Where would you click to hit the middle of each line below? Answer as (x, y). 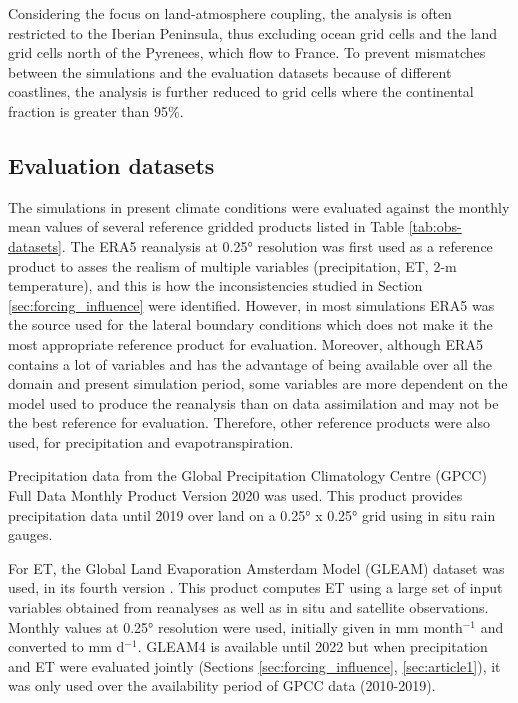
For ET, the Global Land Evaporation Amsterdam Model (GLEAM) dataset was (256, 567)
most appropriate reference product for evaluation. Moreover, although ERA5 (245, 343)
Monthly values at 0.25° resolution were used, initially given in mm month (235, 626)
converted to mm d (66, 646)
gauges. (30, 534)
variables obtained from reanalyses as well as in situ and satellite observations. (248, 607)
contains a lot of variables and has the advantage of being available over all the (250, 363)
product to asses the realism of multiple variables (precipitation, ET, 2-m (232, 265)
